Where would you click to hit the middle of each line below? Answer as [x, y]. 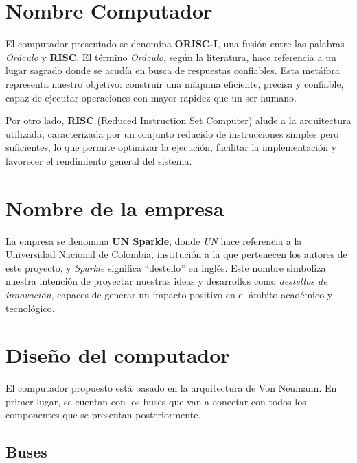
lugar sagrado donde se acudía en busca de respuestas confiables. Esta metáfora [173, 70]
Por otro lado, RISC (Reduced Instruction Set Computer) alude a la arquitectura [178, 120]
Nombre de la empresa [115, 207]
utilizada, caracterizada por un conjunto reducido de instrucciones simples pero [172, 133]
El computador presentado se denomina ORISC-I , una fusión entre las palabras [175, 44]
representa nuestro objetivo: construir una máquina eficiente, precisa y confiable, [175, 83]
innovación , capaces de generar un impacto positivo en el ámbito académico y [169, 294]
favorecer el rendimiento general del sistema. [99, 160]
